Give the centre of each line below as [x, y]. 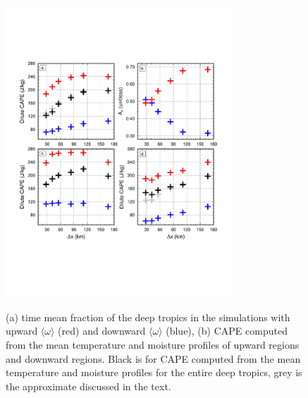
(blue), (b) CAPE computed [227, 331]
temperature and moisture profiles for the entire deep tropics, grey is [154, 372]
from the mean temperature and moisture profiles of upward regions [153, 345]
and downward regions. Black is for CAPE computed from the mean [153, 358]
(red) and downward [102, 331]
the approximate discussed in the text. [88, 386]
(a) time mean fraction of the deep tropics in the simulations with [148, 317]
